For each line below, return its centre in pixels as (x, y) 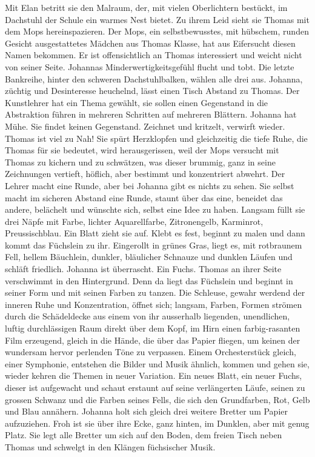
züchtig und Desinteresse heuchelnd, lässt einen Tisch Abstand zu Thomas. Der (152, 91)
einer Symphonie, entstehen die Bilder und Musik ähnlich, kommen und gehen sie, (157, 363)
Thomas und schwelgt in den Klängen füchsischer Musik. (110, 446)
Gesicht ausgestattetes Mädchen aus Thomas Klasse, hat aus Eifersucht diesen (150, 43)
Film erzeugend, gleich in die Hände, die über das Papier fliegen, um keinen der (153, 340)
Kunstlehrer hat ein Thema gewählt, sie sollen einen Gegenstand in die (137, 102)
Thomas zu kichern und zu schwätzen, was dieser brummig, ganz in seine (140, 162)
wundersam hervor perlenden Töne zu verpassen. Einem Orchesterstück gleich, (151, 352)
